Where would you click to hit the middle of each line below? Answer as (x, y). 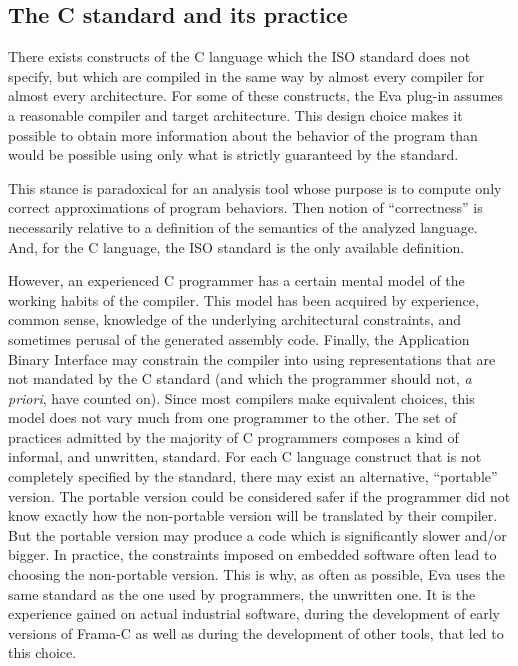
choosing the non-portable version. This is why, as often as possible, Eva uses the (256, 574)
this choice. (42, 652)
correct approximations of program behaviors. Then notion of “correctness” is (245, 207)
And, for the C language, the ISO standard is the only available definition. (236, 246)
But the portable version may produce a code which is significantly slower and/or (257, 534)
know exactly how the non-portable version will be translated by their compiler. (253, 515)
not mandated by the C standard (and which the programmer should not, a (240, 378)
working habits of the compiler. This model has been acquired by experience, (243, 299)
